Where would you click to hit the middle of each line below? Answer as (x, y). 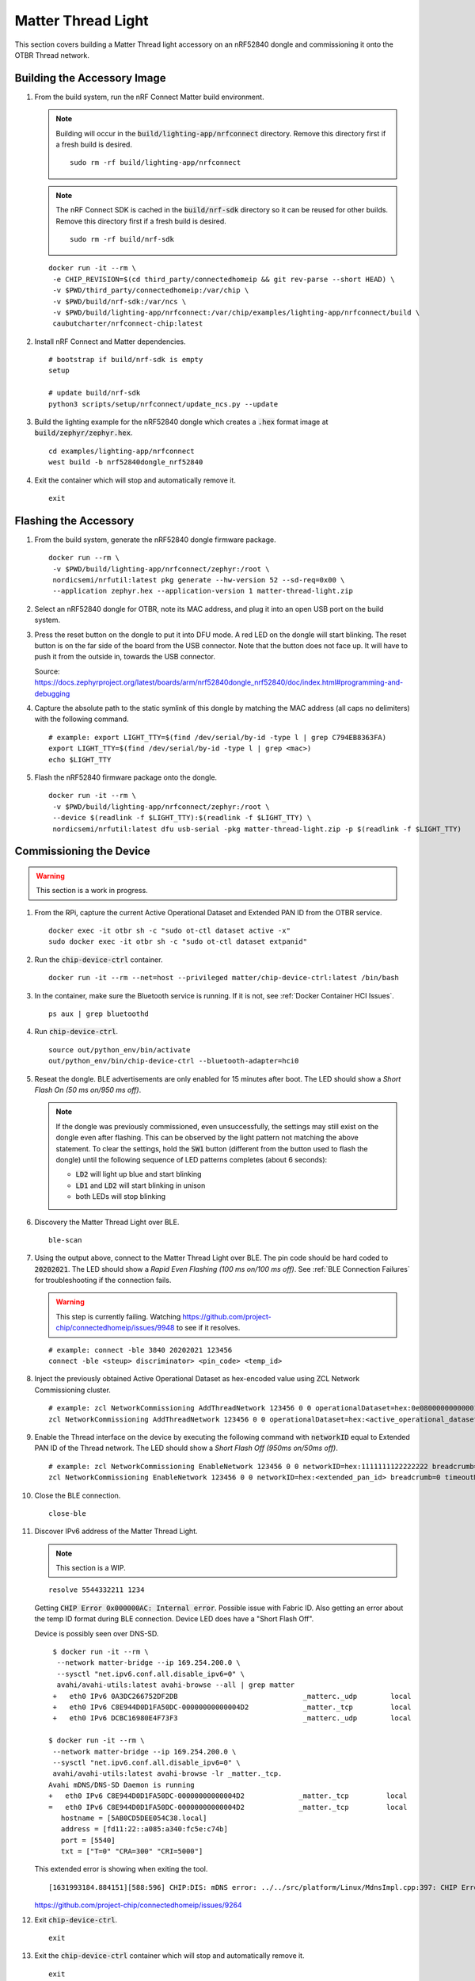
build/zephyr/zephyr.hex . (84, 433)
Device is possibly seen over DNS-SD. (97, 1633)
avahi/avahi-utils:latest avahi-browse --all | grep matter (176, 1685)
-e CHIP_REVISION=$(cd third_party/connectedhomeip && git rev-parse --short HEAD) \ (224, 279)
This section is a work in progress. (92, 891)
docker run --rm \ (84, 558)
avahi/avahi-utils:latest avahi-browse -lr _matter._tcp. (167, 1774)
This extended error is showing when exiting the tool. (121, 1869)
